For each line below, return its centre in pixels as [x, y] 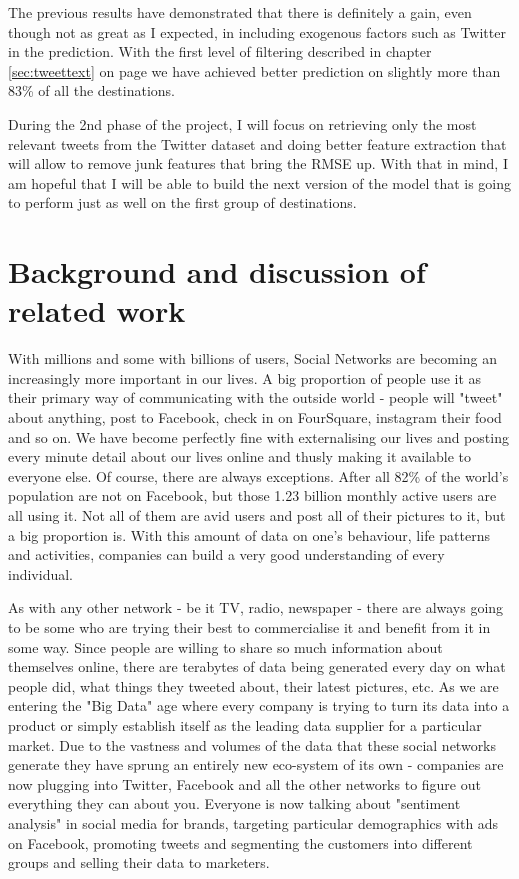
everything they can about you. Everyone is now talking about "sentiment [234, 803]
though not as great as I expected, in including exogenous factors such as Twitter [257, 31]
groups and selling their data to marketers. [139, 862]
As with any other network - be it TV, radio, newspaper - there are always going [256, 607]
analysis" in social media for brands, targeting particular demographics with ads [253, 822]
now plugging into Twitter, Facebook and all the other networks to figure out [244, 783]
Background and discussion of [217, 271]
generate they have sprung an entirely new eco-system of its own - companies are [256, 764]
